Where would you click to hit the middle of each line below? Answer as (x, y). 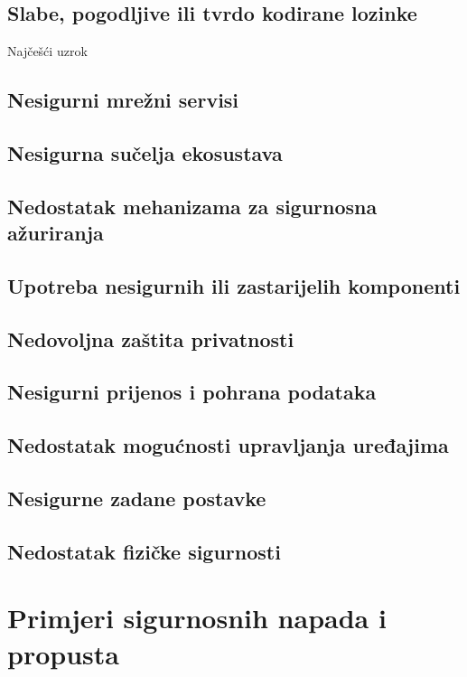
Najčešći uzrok (47, 51)
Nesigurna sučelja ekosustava (145, 152)
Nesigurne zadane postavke (137, 498)
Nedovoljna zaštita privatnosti (151, 338)
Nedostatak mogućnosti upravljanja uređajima (228, 445)
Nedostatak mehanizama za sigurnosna (192, 206)
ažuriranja (56, 233)
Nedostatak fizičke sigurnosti (144, 551)
